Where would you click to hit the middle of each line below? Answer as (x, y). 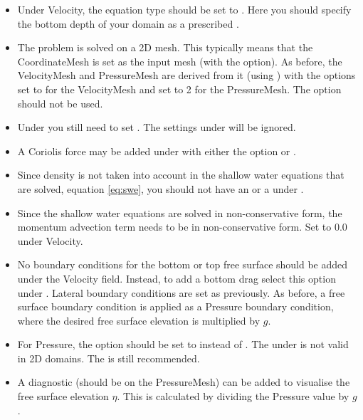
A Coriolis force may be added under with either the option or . (157, 151)
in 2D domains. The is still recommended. (109, 358)
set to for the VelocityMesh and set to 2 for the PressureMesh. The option (179, 89)
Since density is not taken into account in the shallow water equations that (181, 175)
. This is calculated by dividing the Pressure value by (233, 396)
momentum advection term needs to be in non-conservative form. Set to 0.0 (182, 227)
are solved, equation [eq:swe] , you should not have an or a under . (161, 188)
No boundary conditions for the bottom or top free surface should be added (183, 264)
